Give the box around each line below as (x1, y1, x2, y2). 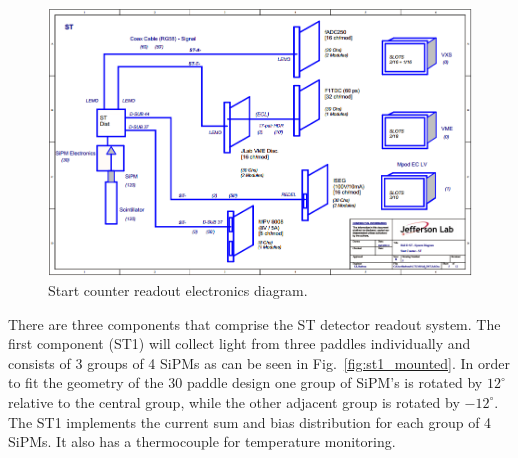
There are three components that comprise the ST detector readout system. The (8, 313, 501, 334)
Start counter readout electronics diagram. (48, 280, 308, 301)
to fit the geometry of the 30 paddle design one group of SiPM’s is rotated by (8, 372, 483, 393)
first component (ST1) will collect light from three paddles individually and (8, 333, 471, 354)
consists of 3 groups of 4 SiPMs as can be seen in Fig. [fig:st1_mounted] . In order (8, 352, 511, 373)
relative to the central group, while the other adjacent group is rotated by (8, 391, 460, 412)
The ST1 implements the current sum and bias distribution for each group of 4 (8, 411, 492, 432)
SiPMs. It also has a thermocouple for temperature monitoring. (8, 431, 396, 452)
